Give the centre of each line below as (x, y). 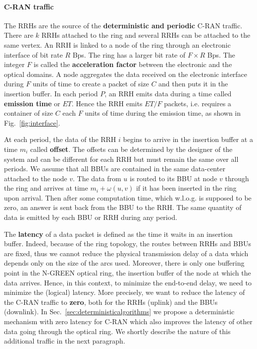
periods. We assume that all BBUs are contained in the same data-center (115, 169)
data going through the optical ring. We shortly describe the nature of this (117, 331)
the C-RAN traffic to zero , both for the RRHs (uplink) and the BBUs (111, 302)
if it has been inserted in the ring (186, 188)
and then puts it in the (193, 84)
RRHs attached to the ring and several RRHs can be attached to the (146, 35)
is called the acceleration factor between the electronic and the (133, 64)
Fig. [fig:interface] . (32, 122)
